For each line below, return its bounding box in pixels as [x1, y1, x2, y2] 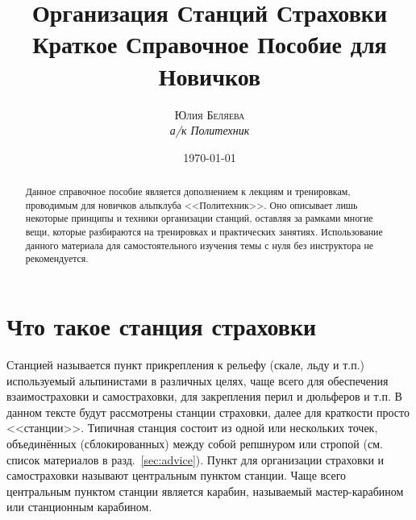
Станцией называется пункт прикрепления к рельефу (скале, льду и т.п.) [6, 356, 365, 372]
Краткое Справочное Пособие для [32, 27, 387, 60]
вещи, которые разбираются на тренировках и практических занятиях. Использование [25, 225, 383, 239]
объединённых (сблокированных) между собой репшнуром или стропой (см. [6, 435, 383, 451]
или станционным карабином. [6, 498, 152, 515]
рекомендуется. [25, 252, 89, 265]
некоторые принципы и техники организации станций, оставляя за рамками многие [25, 211, 373, 225]
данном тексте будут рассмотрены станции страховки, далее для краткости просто [6, 403, 410, 420]
